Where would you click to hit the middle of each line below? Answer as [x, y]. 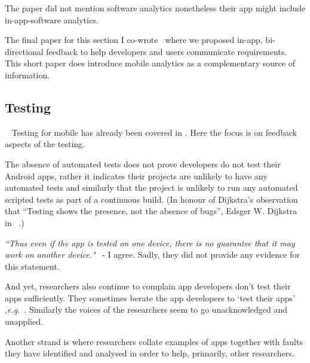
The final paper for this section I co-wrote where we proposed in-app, [134, 40]
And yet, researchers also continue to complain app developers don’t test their [148, 286]
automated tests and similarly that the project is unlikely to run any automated [151, 187]
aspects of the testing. [45, 144]
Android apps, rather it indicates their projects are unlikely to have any [136, 176]
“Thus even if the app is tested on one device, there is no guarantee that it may [150, 242]
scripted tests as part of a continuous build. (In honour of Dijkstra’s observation [151, 199]
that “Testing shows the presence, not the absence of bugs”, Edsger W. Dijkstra [151, 211]
